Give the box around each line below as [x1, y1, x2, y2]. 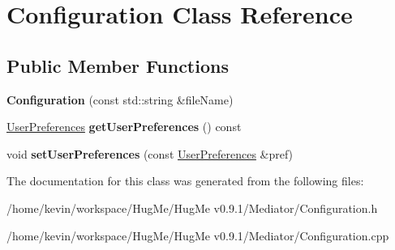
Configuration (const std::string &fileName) [6, 91, 234, 108]
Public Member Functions [6, 53, 229, 78]
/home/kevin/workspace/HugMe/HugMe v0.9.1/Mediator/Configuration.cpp [6, 227, 389, 244]
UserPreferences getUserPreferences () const [6, 118, 242, 135]
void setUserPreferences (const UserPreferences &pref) [6, 145, 294, 162]
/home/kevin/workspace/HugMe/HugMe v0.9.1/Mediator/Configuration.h [6, 199, 378, 216]
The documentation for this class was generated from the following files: [6, 172, 364, 189]
